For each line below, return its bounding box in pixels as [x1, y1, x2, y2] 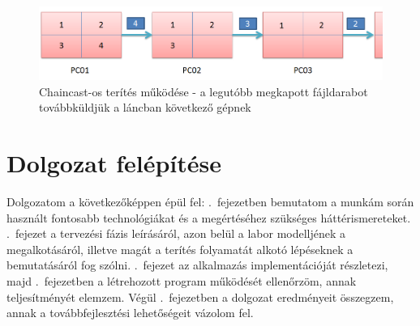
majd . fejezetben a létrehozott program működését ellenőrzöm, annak [6, 273, 357, 290]
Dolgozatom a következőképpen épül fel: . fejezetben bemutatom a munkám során [6, 193, 414, 210]
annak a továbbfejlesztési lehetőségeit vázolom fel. [6, 304, 254, 321]
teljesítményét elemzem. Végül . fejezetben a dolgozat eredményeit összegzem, [6, 288, 394, 305]
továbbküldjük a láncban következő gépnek [39, 99, 251, 116]
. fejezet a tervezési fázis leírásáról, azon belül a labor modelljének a [6, 225, 346, 242]
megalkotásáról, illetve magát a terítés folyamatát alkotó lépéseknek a [6, 240, 354, 257]
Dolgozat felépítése [6, 146, 221, 180]
